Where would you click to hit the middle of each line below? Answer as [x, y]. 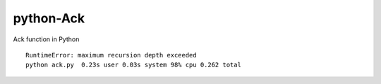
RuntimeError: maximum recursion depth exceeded [111, 55]
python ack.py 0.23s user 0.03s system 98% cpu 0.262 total [133, 65]
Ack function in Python [46, 39]
